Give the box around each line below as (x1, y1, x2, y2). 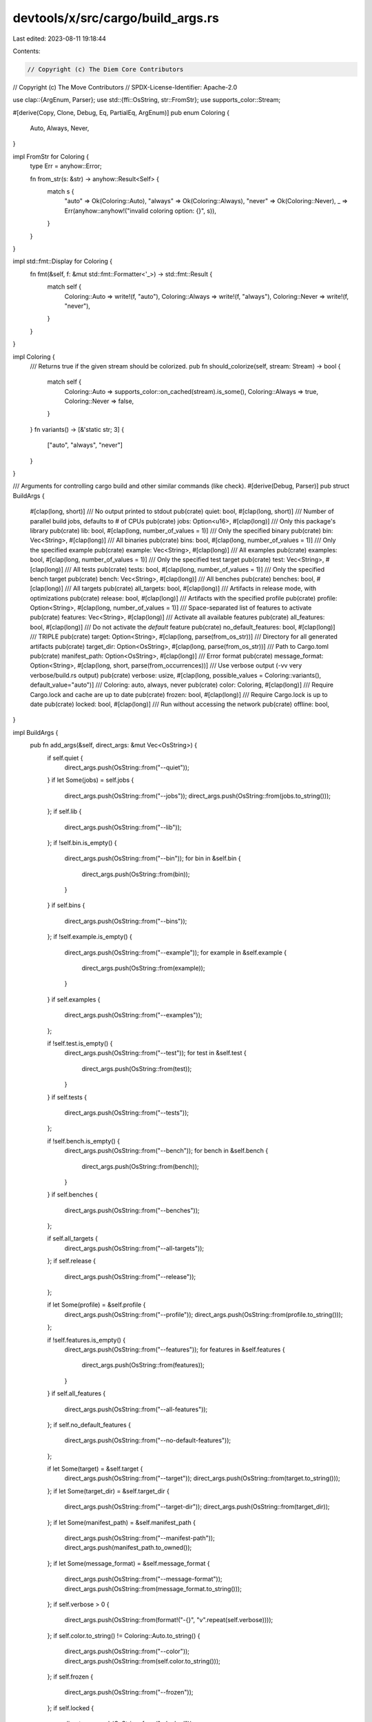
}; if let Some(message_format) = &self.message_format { (47, 1559, 210, 1567)
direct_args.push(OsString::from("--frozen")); (64, 1688, 194, 1697)
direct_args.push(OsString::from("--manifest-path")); (64, 1534, 215, 1542)
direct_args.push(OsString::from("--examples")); (64, 1011, 203, 1019)
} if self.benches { (47, 1190, 98, 1199)
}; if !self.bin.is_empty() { (47, 838, 117, 847)
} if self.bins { (47, 901, 85, 909)
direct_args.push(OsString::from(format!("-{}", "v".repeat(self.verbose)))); (64, 1616, 273, 1624)
